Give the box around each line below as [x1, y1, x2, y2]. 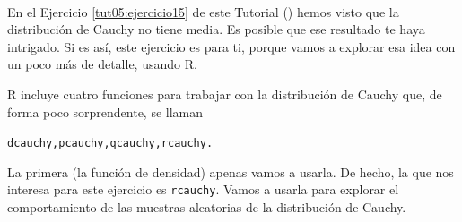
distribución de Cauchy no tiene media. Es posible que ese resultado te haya [7, 20, 425, 38]
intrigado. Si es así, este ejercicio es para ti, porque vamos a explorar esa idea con [7, 37, 456, 55]
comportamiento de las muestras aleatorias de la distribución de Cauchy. [7, 198, 406, 217]
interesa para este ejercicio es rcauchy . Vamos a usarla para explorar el [7, 180, 399, 199]
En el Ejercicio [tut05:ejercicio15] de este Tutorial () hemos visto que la [7, 2, 399, 21]
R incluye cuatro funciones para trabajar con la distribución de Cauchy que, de [7, 84, 442, 103]
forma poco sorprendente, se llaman [7, 102, 204, 121]
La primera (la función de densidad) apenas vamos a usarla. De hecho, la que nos [7, 162, 454, 181]
